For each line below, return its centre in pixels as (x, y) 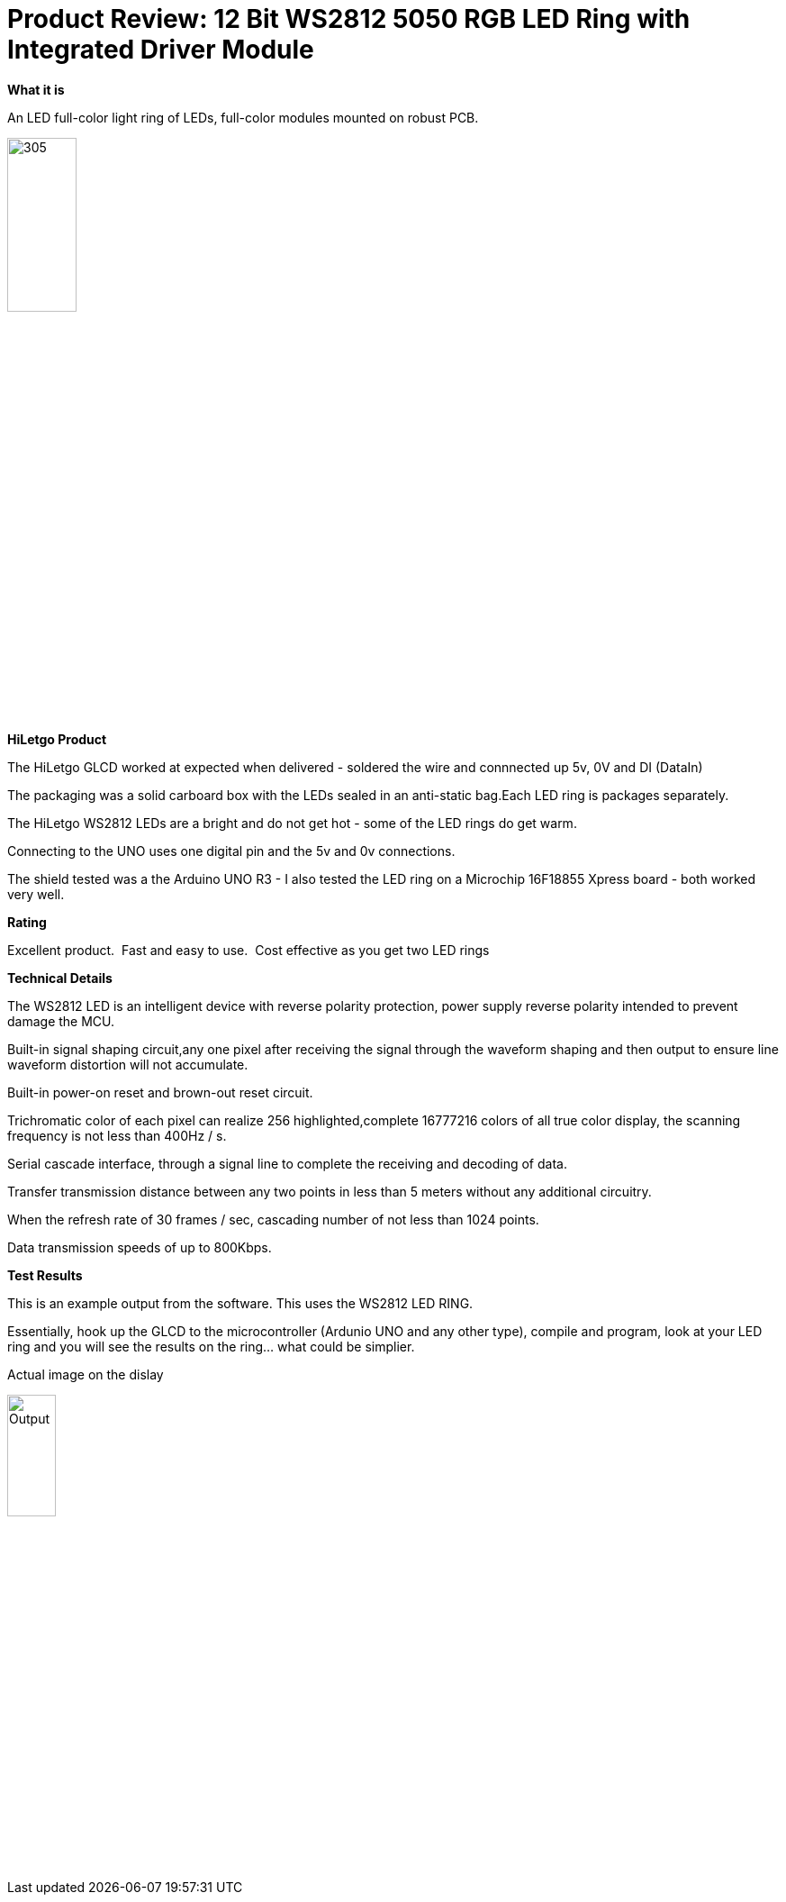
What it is (36, 89)
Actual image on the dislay (86, 1375)
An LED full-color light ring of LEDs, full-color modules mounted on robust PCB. (243, 117)
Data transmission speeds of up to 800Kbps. (140, 1248)
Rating (27, 923)
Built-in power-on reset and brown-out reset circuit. (160, 1093)
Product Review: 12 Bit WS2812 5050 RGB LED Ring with (349, 19)
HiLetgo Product (57, 740)
